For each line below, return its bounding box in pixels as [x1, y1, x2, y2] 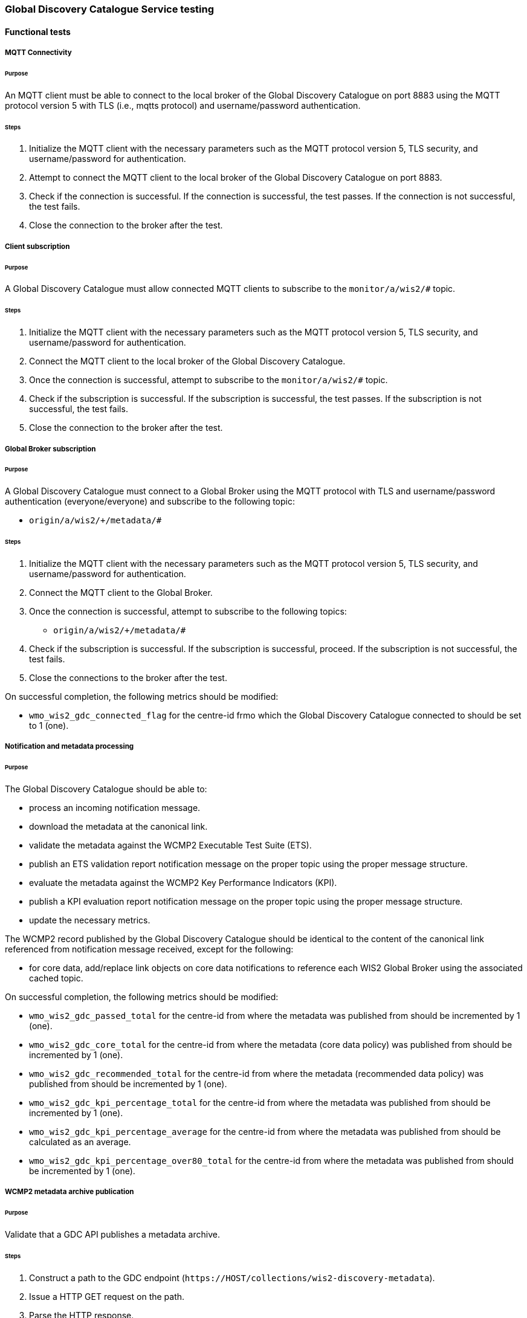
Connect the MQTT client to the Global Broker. [29, 587, 213, 598]
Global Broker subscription [5, 444, 96, 453]
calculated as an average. [29, 1136, 131, 1147]
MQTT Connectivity [5, 48, 72, 57]
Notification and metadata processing [5, 742, 134, 751]
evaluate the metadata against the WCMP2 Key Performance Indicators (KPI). [29, 877, 337, 888]
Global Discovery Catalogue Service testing [5, 3, 215, 15]
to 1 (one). [29, 720, 69, 731]
